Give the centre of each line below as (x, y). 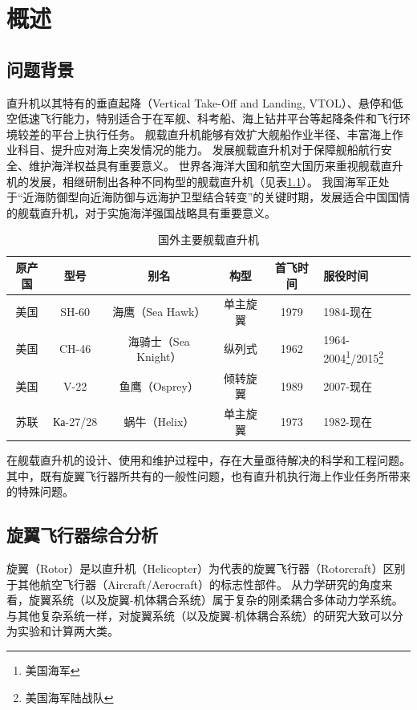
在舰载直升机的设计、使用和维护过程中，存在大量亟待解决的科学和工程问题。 (208, 460)
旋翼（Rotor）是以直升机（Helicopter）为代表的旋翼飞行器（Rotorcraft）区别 (206, 568)
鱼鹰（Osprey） (159, 385)
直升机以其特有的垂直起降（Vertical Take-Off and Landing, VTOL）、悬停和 (199, 102)
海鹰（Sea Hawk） (159, 312)
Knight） (159, 357)
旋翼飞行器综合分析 (82, 535)
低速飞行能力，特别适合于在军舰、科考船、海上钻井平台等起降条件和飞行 (208, 118)
